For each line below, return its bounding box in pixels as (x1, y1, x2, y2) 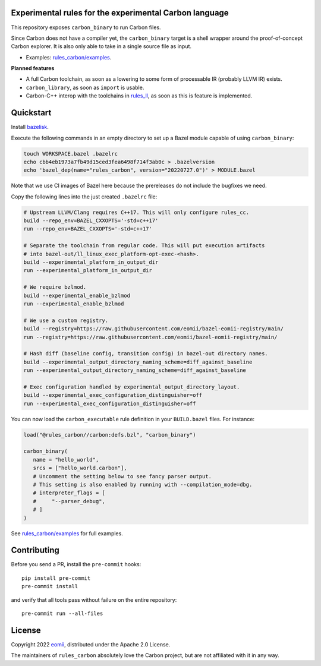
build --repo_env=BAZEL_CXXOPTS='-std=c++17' (23, 217, 159, 224)
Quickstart (11, 108, 52, 118)
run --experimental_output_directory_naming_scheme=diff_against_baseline (23, 367, 247, 374)
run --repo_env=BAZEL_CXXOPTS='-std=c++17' (23, 226, 153, 232)
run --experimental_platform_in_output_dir (23, 267, 153, 274)
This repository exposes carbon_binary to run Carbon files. (11, 24, 161, 31)
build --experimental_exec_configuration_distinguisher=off (23, 392, 203, 399)
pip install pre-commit (21, 575, 91, 582)
